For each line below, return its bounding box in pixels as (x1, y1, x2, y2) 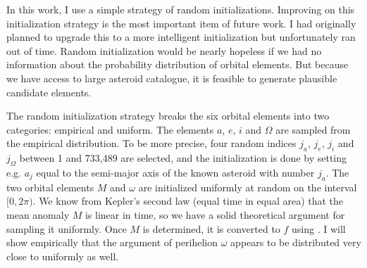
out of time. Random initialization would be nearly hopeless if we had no (6, 43, 322, 58)
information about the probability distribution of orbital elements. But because (6, 57, 349, 72)
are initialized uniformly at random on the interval (138, 179, 357, 194)
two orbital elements (6, 179, 94, 194)
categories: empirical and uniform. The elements (6, 122, 214, 136)
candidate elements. (6, 84, 92, 99)
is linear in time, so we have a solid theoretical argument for (85, 207, 345, 222)
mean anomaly (6, 207, 70, 222)
